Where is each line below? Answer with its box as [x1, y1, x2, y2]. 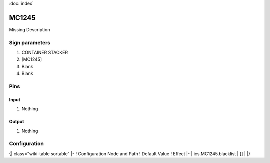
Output [9, 119, 24, 125]
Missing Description [9, 26, 50, 32]
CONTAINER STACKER [21, 50, 68, 56]
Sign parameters [9, 39, 51, 46]
